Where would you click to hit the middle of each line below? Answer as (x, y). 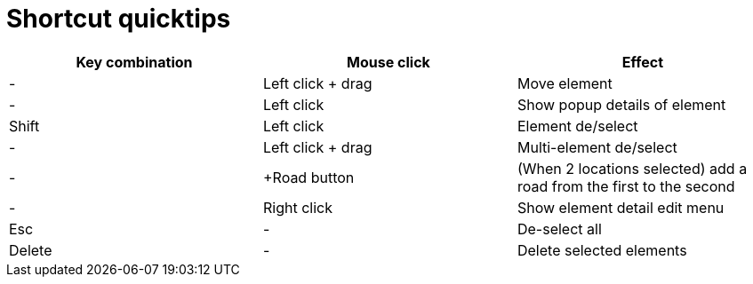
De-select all (559, 229)
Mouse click (389, 62)
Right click (297, 207)
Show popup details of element (621, 104)
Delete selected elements (602, 250)
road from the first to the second (626, 186)
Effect (643, 62)
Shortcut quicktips (119, 19)
